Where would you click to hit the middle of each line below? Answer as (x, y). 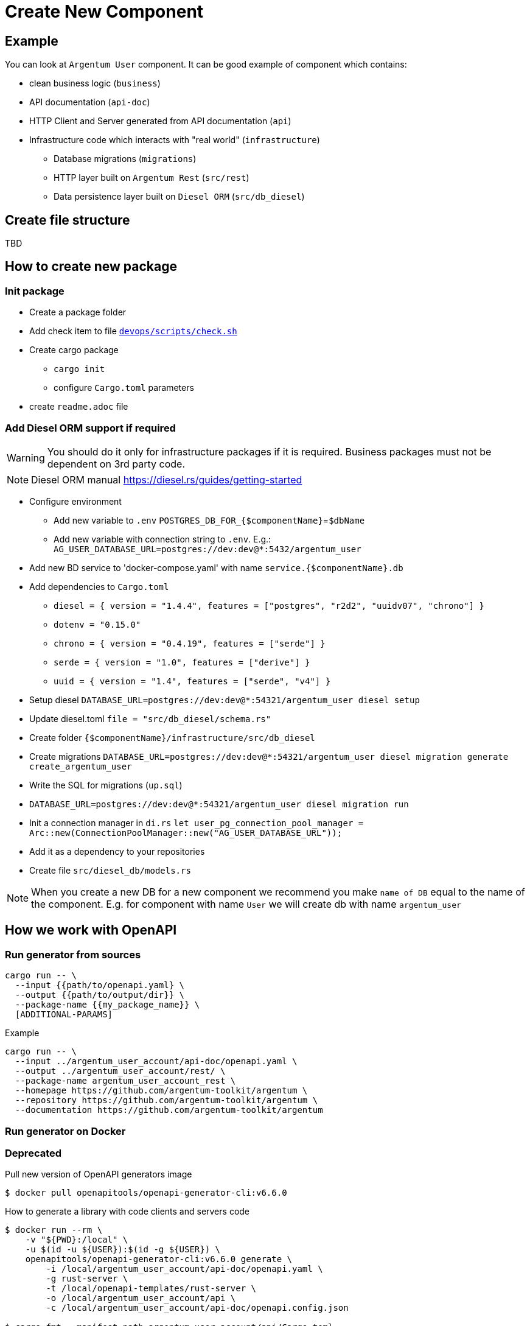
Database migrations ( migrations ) (125, 159)
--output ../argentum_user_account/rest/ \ (120, 1071)
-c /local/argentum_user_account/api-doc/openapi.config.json (197, 1308)
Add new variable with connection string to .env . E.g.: (162, 539)
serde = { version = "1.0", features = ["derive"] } (182, 662)
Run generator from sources (73, 954)
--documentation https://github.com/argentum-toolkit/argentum (169, 1110)
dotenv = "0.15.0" (97, 624)
